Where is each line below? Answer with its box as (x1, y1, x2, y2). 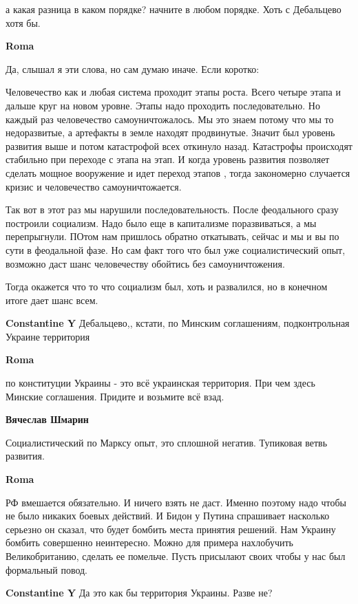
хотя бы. (6, 15, 41, 30)
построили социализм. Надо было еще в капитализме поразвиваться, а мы (6, 215, 317, 230)
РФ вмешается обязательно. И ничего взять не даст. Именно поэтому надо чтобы (6, 495, 346, 509)
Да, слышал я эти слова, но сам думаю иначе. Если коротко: (6, 61, 260, 76)
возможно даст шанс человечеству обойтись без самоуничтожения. (6, 256, 285, 270)
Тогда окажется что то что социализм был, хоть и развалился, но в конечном (6, 279, 328, 294)
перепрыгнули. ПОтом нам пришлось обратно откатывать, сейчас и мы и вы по (6, 229, 339, 244)
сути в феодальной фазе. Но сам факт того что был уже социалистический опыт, (6, 242, 346, 257)
